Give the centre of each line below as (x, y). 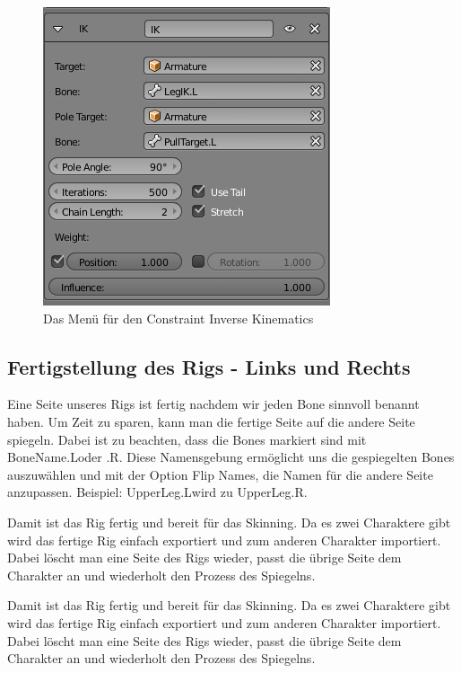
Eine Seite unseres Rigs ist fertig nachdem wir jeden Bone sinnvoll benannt (213, 404)
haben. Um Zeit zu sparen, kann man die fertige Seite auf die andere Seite (211, 421)
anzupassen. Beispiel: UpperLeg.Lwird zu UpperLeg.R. (157, 492)
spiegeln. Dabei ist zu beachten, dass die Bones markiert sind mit (187, 439)
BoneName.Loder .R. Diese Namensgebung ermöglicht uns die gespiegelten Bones (231, 457)
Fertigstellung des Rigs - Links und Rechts (209, 366)
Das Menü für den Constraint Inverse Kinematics (178, 318)
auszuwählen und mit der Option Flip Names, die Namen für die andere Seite (220, 474)
